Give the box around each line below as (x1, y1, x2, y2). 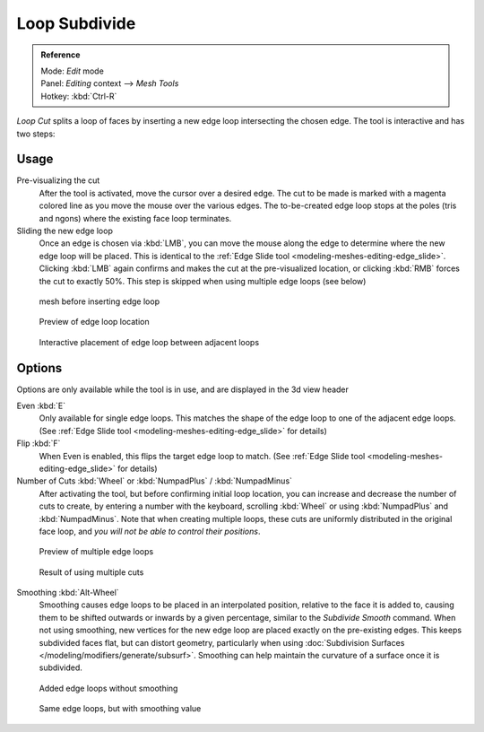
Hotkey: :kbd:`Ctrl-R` (40, 91, 117, 101)
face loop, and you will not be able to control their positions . (39, 526, 261, 536)
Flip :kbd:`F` (16, 438, 61, 449)
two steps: (16, 128, 56, 139)
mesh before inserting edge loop (39, 296, 160, 307)
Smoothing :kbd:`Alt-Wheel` (16, 588, 120, 598)
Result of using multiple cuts (39, 566, 144, 578)
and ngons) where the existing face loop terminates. (39, 213, 232, 223)
